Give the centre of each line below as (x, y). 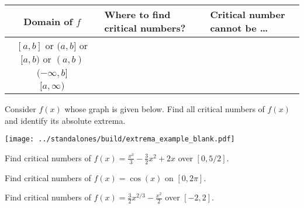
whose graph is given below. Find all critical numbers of (165, 109)
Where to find (137, 14)
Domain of (48, 21)
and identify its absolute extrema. (65, 120)
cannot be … (239, 28)
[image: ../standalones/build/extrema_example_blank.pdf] (120, 139)
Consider (20, 109)
